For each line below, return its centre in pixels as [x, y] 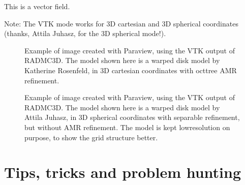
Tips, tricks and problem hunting [123, 172]
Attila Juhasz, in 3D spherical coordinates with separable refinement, [132, 117]
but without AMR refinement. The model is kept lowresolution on [127, 127]
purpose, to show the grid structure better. [91, 137]
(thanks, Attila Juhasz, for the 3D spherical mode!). [85, 33]
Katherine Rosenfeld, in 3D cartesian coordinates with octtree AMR [131, 70]
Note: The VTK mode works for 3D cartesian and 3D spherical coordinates [121, 23]
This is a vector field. [37, 6]
